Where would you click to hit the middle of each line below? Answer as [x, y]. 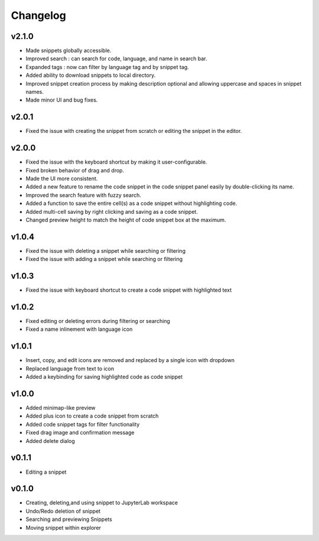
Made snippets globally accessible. [69, 51]
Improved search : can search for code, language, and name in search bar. [116, 58]
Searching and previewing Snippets [69, 519]
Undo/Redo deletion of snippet [63, 511]
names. [35, 92]
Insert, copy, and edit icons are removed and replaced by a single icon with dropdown [130, 360]
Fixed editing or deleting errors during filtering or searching [98, 321]
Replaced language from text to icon [70, 369]
